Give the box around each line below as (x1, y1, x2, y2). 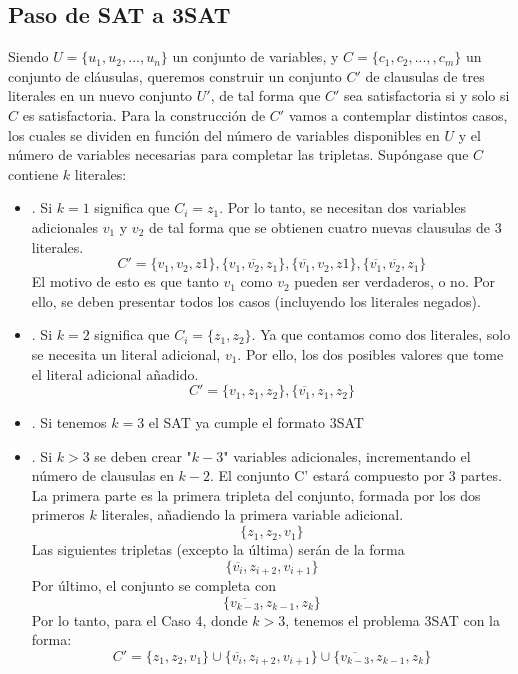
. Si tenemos (31, 412, 107, 433)
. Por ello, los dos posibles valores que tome (237, 343, 504, 364)
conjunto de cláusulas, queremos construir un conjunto (8, 65, 342, 86)
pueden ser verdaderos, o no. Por (294, 271, 496, 292)
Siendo (8, 46, 49, 67)
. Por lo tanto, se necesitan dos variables (219, 197, 466, 218)
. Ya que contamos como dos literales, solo (251, 324, 511, 345)
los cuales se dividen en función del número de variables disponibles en (8, 124, 440, 145)
